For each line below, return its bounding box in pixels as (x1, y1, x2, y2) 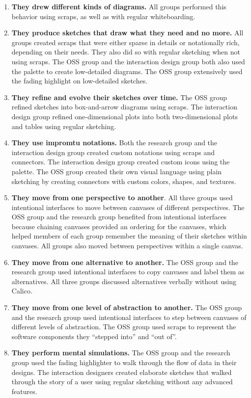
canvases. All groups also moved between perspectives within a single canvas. (11, 240, 243, 251)
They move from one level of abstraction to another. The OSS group (11, 302, 242, 313)
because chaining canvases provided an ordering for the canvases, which (11, 221, 226, 231)
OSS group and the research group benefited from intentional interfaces (11, 212, 226, 222)
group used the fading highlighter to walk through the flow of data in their (11, 357, 237, 367)
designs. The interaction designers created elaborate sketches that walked (11, 367, 232, 377)
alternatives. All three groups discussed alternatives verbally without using (11, 276, 237, 286)
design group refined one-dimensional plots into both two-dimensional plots (11, 111, 238, 121)
